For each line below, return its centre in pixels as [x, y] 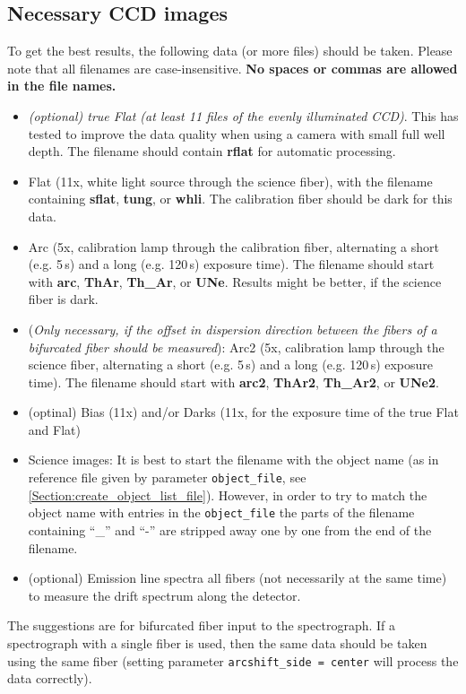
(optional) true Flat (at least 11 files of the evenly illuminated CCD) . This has [243, 115]
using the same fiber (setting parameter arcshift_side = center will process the [233, 660]
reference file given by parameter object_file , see [167, 477]
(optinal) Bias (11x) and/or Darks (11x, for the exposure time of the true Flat [243, 412]
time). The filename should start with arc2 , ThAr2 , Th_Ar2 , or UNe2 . [233, 382]
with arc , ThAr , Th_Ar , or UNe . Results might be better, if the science [235, 281]
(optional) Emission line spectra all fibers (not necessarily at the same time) [237, 578]
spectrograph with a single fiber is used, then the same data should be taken [217, 642]
